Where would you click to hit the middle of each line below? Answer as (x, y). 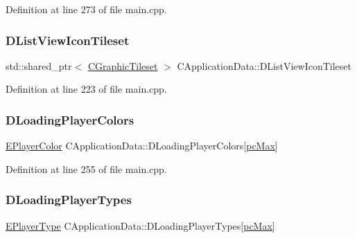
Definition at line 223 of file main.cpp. (86, 89)
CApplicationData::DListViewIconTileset (264, 65)
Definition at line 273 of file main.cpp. (86, 9)
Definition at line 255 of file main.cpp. (86, 168)
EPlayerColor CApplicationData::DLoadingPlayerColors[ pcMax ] (142, 146)
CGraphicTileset (123, 65)
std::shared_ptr (39, 65)
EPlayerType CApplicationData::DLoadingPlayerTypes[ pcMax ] (140, 225)
